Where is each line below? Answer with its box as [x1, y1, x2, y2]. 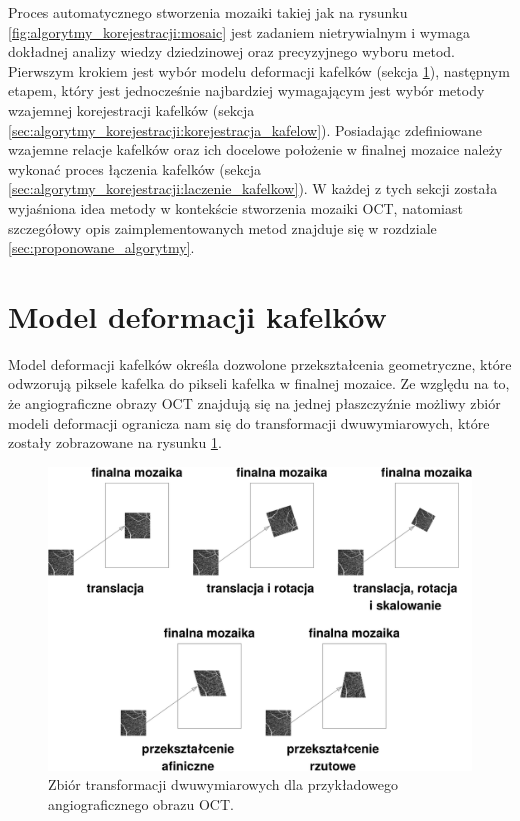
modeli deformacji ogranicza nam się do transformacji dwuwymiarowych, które [8, 412, 490, 433]
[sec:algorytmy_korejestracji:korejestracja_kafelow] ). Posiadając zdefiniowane [8, 119, 482, 140]
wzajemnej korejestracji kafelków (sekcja [8, 99, 255, 120]
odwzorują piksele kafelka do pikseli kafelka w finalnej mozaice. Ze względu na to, [8, 373, 510, 394]
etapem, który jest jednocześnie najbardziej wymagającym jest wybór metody [8, 80, 485, 101]
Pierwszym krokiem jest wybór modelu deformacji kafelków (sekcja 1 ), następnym [8, 60, 510, 81]
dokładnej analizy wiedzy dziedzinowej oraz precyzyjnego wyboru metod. [8, 41, 456, 62]
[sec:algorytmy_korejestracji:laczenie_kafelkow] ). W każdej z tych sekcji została [8, 178, 498, 199]
